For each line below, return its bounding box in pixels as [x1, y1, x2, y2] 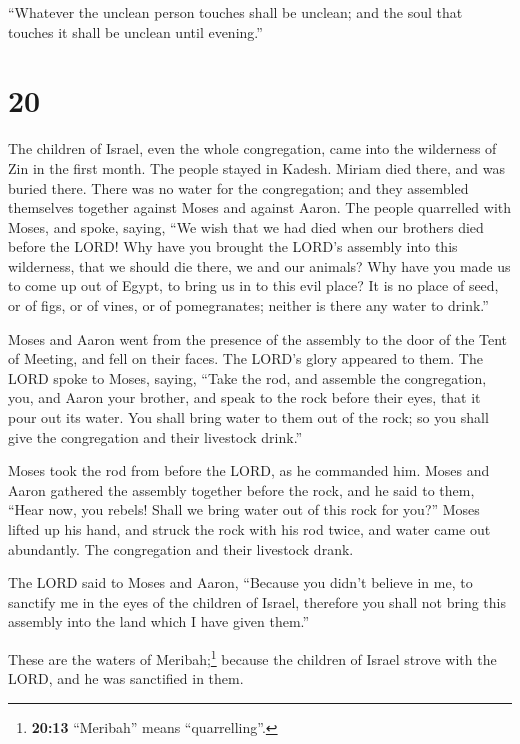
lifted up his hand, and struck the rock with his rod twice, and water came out [8, 519, 491, 539]
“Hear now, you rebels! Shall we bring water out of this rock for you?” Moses [8, 499, 480, 520]
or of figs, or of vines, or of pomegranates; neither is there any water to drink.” [8, 295, 489, 316]
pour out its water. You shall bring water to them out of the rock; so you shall [8, 407, 489, 428]
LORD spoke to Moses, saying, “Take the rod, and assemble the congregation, [8, 367, 487, 388]
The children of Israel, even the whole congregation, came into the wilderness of [8, 138, 497, 159]
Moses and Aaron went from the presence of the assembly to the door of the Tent [8, 328, 508, 349]
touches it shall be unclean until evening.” [8, 21, 263, 42]
